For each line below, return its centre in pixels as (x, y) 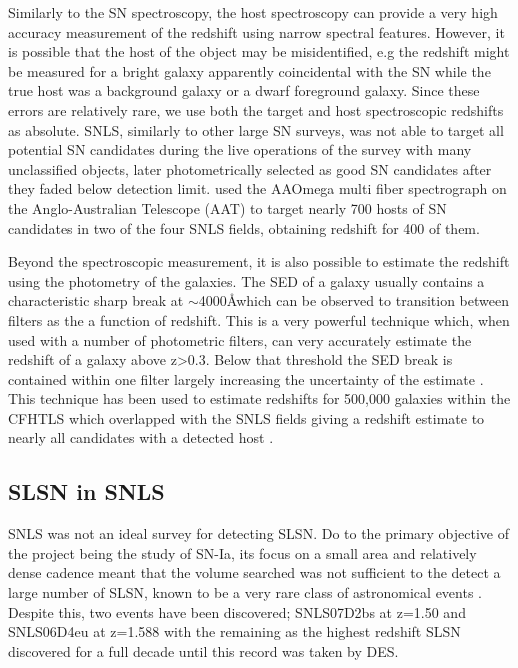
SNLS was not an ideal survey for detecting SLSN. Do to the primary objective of (259, 533)
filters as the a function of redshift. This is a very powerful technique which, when (259, 319)
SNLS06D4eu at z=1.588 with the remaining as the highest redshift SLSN (234, 631)
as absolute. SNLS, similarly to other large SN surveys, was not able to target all (256, 129)
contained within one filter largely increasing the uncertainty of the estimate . (246, 378)
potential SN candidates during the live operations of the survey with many (240, 149)
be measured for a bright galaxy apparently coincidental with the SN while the (249, 70)
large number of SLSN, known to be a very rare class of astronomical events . (245, 592)
